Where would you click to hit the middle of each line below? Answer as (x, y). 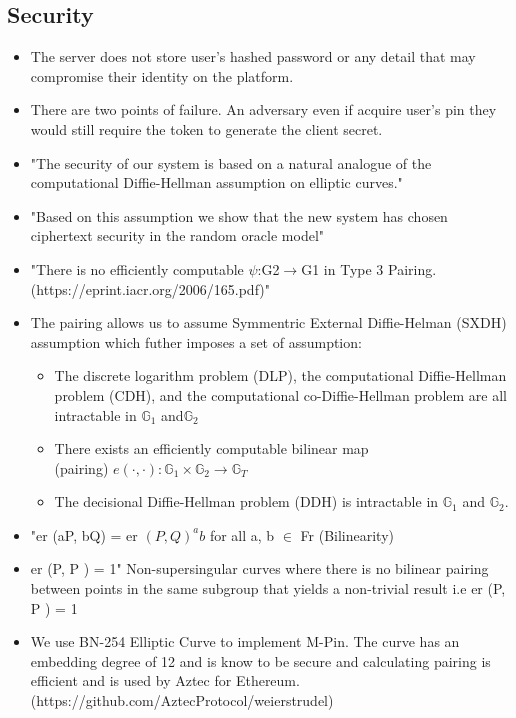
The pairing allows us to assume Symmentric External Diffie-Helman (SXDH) (268, 322)
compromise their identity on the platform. (162, 75)
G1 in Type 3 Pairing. (369, 268)
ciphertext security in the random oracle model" (177, 235)
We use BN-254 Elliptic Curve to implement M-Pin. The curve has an (245, 641)
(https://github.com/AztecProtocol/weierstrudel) (182, 700)
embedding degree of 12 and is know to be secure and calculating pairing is (260, 660)
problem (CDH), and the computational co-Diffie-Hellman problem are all (280, 394)
